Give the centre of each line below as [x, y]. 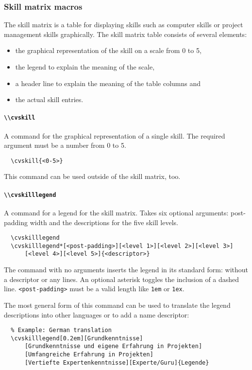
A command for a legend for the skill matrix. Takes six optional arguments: [116, 212]
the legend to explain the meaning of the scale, [85, 67]
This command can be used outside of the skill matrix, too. [92, 176]
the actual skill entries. [49, 99]
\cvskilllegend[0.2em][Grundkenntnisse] [77, 338]
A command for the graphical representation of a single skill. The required [115, 135]
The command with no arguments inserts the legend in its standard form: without [126, 270]
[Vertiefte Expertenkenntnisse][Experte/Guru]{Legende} [117, 362]
